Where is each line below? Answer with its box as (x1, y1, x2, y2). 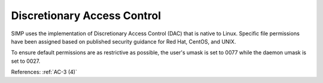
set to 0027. (11, 57, 41, 64)
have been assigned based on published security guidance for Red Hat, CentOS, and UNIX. (11, 38, 236, 45)
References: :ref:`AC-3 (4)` (11, 69, 77, 76)
